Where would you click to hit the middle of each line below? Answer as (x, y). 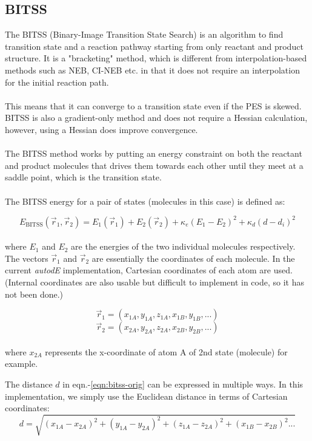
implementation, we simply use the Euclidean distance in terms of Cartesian (146, 396)
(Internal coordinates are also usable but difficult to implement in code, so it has (154, 282)
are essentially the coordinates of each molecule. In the (193, 258)
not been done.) (34, 294)
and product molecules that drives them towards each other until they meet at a (154, 165)
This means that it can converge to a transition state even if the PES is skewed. (153, 105)
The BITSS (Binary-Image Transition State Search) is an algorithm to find (144, 34)
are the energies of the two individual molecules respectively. (183, 246)
